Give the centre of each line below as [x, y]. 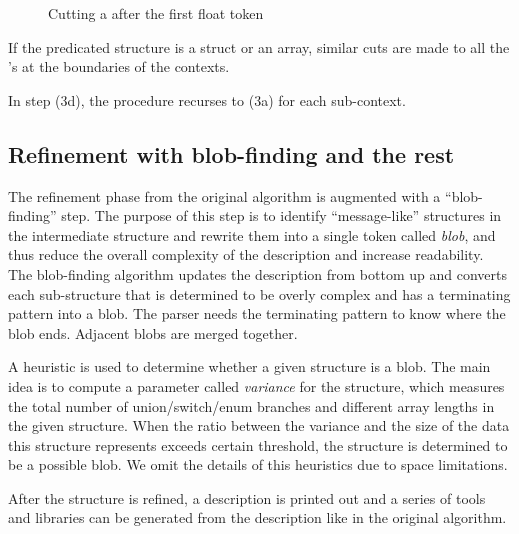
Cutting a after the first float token [156, 13]
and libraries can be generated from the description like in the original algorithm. [257, 517]
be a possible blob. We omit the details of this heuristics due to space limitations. [258, 464]
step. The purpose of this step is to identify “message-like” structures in [281, 215]
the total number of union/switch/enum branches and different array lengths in [251, 405]
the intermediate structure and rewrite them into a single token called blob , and [252, 234]
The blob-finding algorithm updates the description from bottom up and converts [257, 273]
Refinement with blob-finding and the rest [231, 153]
